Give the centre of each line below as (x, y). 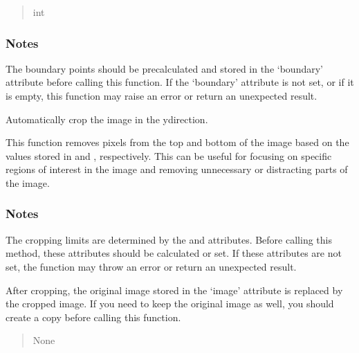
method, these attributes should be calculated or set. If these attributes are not (174, 253)
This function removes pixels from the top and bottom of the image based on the (177, 142)
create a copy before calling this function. (93, 317)
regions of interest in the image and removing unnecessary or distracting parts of (177, 169)
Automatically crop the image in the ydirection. (107, 119)
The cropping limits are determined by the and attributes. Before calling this (169, 239)
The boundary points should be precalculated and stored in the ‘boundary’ (164, 68)
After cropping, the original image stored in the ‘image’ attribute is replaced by (174, 290)
